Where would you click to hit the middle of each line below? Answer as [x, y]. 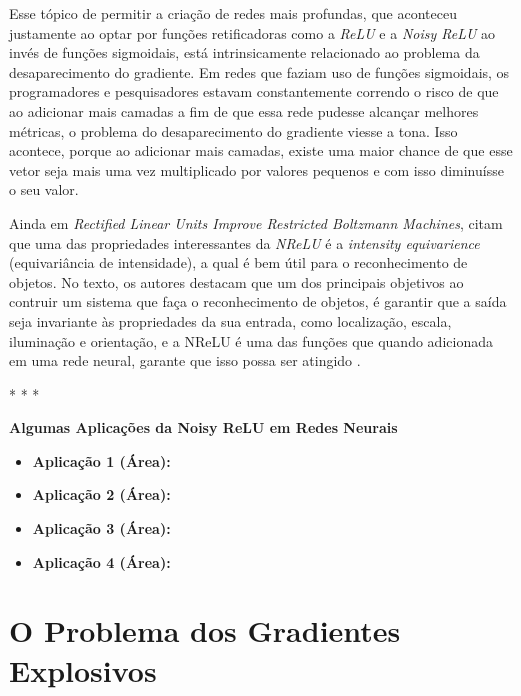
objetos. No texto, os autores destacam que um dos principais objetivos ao [236, 281]
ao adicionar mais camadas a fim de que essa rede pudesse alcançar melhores [244, 110]
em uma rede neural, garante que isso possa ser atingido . [185, 360]
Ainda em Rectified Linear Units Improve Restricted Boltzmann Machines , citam [256, 222]
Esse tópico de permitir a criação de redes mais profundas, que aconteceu [233, 13]
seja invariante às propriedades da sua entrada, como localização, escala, [230, 320]
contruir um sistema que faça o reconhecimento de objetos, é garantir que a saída [258, 301]
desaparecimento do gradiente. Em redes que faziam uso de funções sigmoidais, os [259, 71]
